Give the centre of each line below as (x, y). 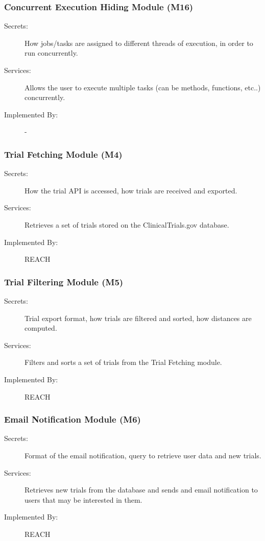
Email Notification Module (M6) (73, 419)
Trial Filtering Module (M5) (64, 281)
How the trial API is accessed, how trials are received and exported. (131, 190)
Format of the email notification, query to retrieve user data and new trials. (143, 455)
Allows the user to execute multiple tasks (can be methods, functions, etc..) (143, 87)
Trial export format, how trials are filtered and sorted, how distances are (138, 318)
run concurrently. (51, 53)
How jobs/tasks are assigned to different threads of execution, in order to (139, 43)
